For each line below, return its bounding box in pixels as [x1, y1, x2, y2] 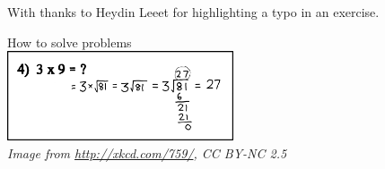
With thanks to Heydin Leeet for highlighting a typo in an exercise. [7, 3, 380, 21]
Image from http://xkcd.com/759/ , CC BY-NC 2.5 [7, 144, 287, 163]
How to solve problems [7, 32, 132, 51]
